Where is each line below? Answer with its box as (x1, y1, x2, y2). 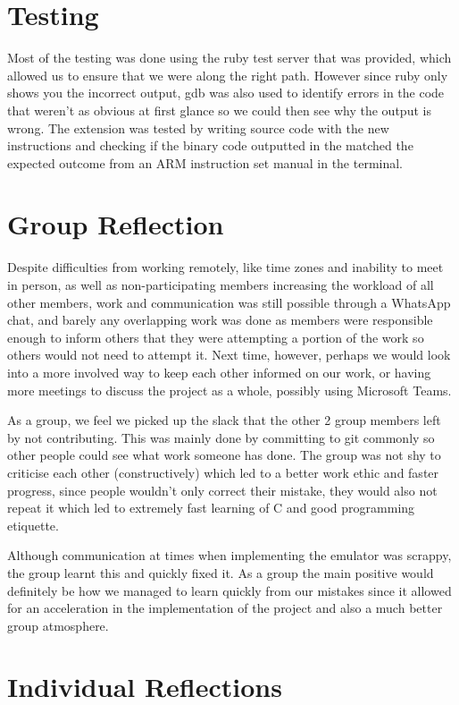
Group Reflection (7, 206, 224, 242)
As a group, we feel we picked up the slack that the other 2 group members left (7, 411, 441, 429)
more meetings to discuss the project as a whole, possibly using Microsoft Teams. (7, 380, 452, 399)
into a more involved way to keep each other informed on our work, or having (7, 362, 431, 381)
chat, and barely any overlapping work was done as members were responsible (7, 310, 433, 329)
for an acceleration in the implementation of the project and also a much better (7, 599, 443, 617)
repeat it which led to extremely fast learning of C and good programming (7, 498, 415, 517)
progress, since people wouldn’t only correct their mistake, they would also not (7, 480, 438, 499)
